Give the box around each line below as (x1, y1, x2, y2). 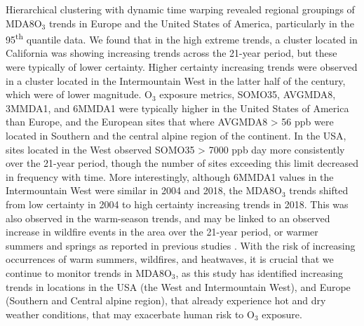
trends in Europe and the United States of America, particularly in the (48, 15, 354, 30)
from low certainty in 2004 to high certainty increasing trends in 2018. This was (6, 196, 349, 211)
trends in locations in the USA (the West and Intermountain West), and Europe (6, 279, 351, 294)
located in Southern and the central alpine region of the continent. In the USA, (6, 128, 346, 142)
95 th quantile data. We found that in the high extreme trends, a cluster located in (6, 30, 358, 46)
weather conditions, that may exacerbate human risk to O (6, 306, 255, 321)
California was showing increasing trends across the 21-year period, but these (6, 46, 337, 60)
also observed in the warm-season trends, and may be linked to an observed (6, 210, 330, 225)
